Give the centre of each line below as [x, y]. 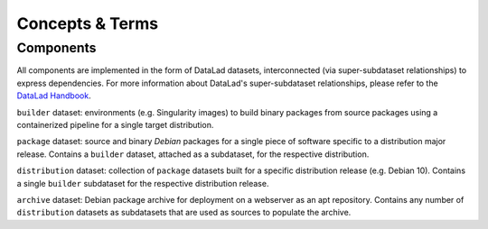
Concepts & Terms [87, 23]
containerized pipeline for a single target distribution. [115, 124]
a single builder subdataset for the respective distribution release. [143, 183]
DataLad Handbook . [54, 96]
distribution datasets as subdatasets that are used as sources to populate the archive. [184, 213]
